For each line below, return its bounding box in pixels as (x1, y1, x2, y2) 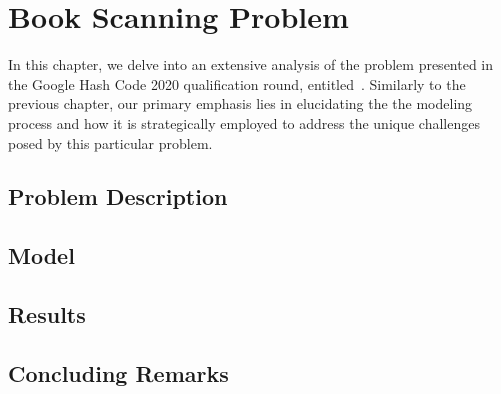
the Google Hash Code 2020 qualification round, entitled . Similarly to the (8, 73, 466, 94)
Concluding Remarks (8, 357, 229, 388)
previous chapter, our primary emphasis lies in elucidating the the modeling (8, 93, 473, 114)
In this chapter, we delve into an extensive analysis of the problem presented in (8, 54, 494, 75)
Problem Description (8, 181, 228, 212)
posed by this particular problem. (8, 132, 213, 153)
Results (8, 299, 86, 330)
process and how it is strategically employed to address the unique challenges (8, 112, 480, 133)
